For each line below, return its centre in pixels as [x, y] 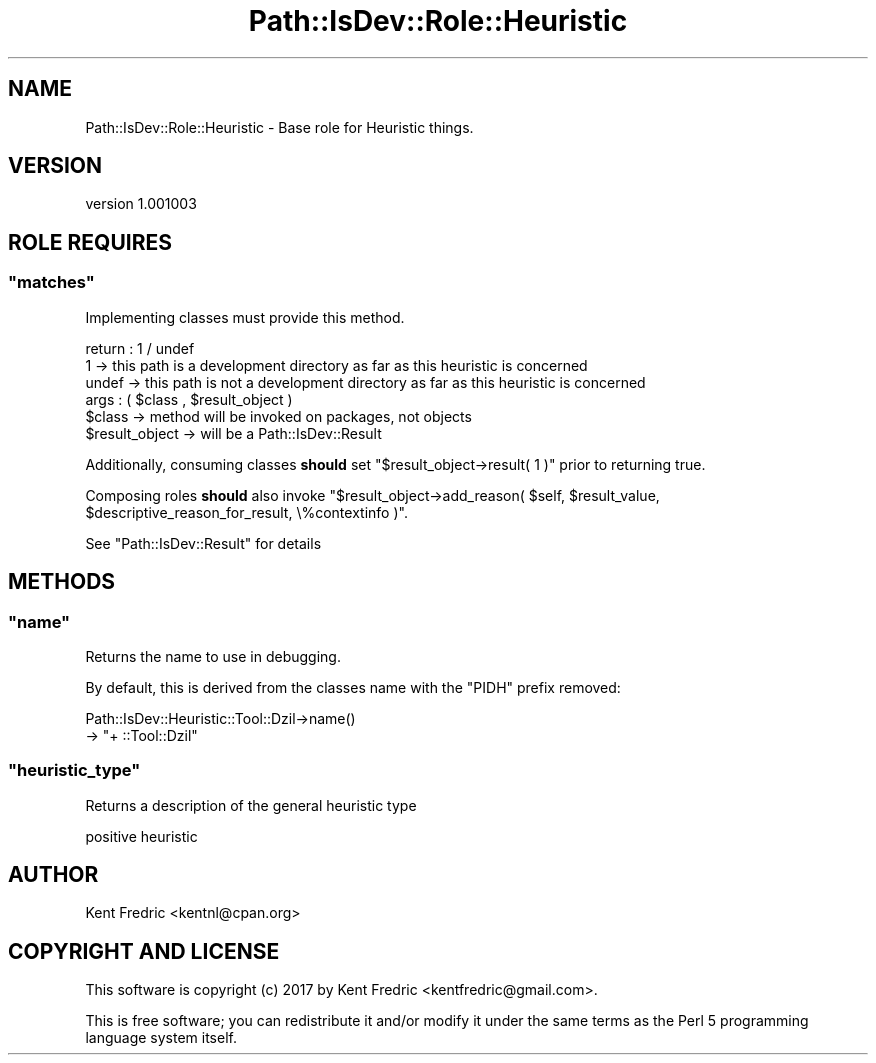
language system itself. [161, 1038]
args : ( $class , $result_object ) [189, 399]
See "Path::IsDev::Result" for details [203, 543]
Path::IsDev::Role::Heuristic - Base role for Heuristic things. [279, 127]
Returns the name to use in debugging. [213, 656]
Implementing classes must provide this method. [245, 317]
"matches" [51, 282]
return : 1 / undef [140, 348]
